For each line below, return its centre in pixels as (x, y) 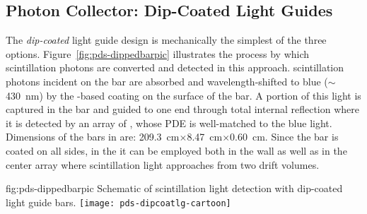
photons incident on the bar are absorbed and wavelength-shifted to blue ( (167, 81)
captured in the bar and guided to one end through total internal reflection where (183, 109)
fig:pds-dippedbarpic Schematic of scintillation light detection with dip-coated (174, 188)
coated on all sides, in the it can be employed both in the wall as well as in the (176, 150)
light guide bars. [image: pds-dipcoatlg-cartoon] (118, 202)
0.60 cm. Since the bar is (284, 137)
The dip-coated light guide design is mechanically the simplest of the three (166, 40)
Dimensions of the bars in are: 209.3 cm (93, 137)
